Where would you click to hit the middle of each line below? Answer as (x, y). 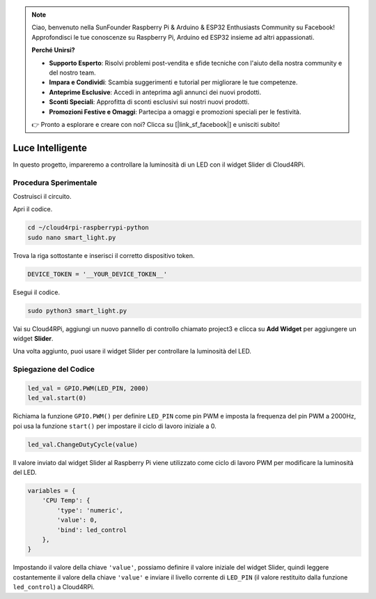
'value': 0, (77, 520)
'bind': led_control (92, 530)
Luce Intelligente (50, 147)
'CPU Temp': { (66, 501)
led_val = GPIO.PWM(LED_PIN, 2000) (88, 388)
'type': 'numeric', (90, 510)
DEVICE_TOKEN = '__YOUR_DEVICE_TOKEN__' (97, 274)
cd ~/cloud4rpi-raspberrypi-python (88, 228)
